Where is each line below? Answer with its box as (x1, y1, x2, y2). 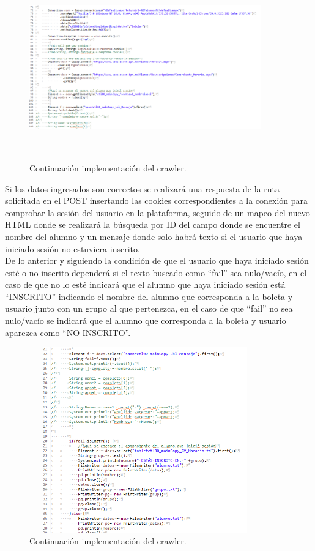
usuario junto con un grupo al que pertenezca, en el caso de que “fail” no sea (5, 302, 293, 315)
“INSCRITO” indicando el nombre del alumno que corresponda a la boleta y (5, 290, 293, 302)
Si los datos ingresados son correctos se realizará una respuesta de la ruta (5, 182, 280, 195)
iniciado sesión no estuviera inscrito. (5, 242, 140, 255)
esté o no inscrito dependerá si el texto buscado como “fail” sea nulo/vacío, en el (5, 266, 307, 279)
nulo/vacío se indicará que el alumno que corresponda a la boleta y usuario (5, 314, 286, 327)
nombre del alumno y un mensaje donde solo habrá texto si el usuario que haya (5, 230, 303, 242)
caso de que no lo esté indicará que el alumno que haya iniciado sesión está (5, 278, 286, 291)
